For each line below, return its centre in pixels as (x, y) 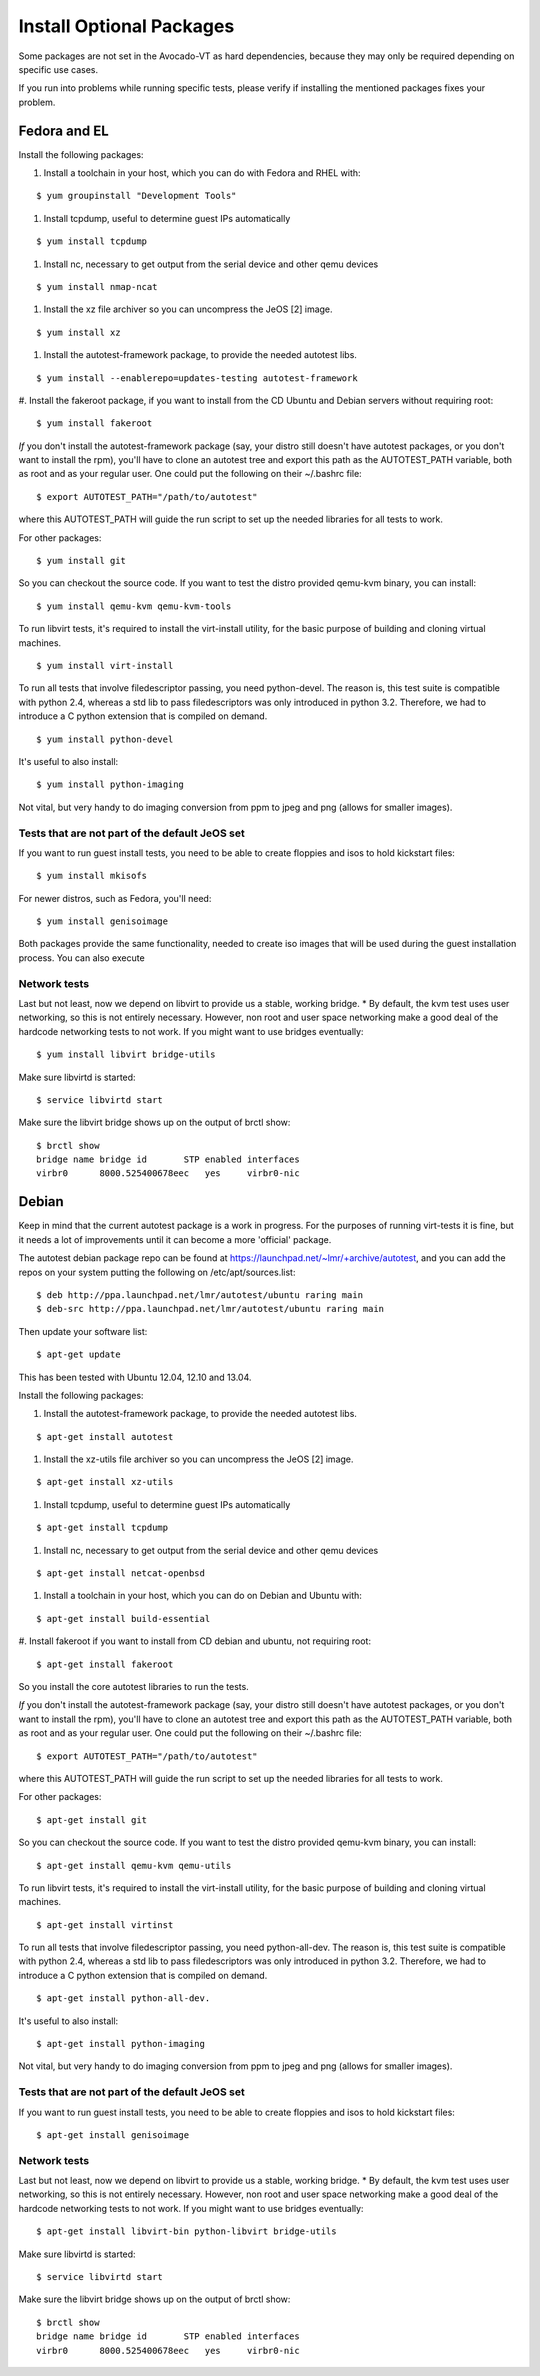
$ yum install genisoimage (102, 921)
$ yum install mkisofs (92, 876)
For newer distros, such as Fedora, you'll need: (115, 898)
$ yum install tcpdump (92, 241)
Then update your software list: (83, 1331)
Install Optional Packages (126, 26)
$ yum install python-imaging (110, 784)
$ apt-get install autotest (105, 1436)
